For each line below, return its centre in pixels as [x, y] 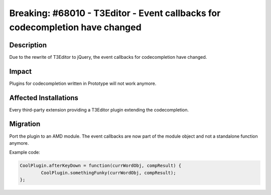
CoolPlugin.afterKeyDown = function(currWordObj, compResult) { [101, 166]
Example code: [25, 152]
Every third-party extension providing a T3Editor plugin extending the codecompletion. [99, 110]
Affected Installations [44, 98]
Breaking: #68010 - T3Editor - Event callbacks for [115, 13]
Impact [21, 71]
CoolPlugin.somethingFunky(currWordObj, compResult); [108, 173]
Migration [25, 124]
